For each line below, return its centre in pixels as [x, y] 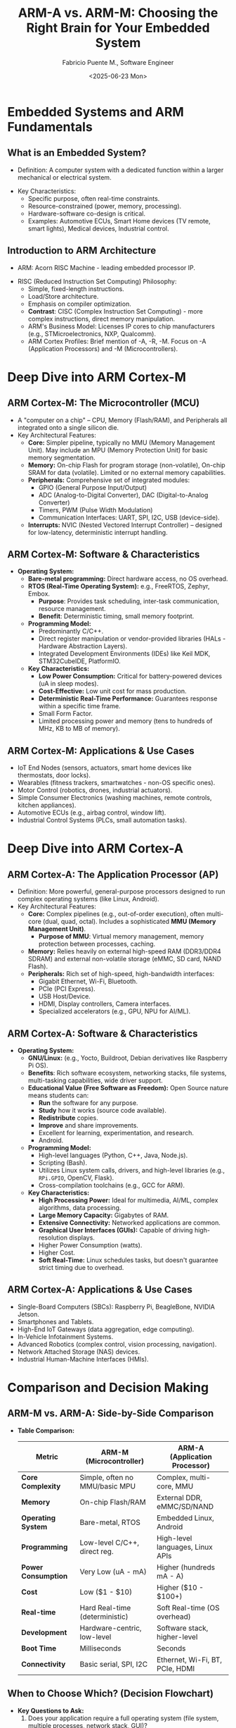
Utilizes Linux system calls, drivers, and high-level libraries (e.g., [131, 1170]
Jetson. [28, 1314]
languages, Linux [185, 1547]
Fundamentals [50, 126]
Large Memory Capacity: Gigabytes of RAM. [104, 1215]
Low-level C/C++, [110, 1543]
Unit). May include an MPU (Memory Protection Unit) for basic [118, 450]
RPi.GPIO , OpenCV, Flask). [76, 1178]
